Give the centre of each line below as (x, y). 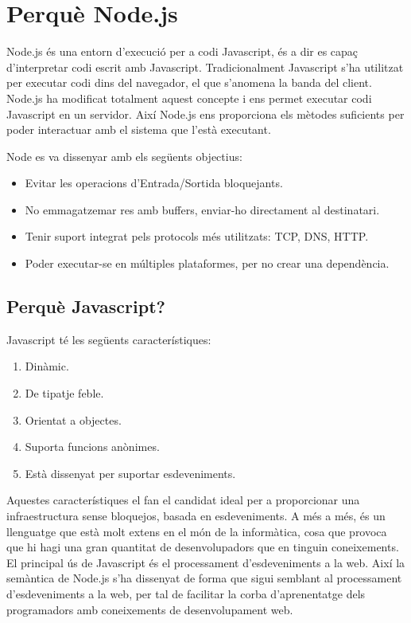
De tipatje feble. (64, 393)
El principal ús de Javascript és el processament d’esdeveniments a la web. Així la (206, 562)
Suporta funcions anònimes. (92, 447)
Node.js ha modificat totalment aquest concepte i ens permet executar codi (189, 98)
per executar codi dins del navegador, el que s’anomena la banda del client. (189, 82)
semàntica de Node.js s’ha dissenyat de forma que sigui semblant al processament (204, 578)
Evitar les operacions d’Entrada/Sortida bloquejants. (154, 183)
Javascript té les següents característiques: (109, 339)
